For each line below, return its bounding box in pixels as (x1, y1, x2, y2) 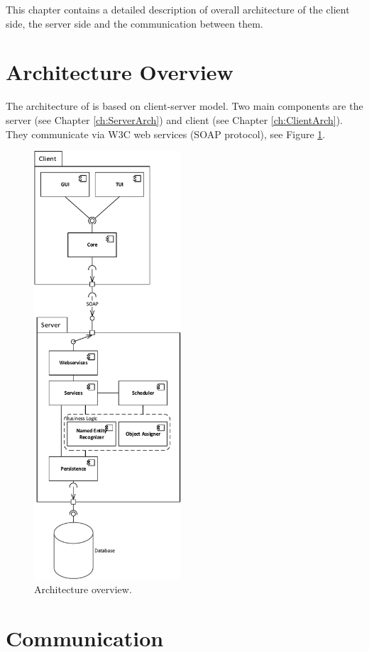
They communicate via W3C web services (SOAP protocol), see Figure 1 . (6, 126, 326, 141)
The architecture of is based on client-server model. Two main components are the (6, 99, 363, 113)
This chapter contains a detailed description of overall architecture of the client (6, 2, 350, 16)
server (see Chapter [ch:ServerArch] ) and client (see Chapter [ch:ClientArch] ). (6, 112, 343, 127)
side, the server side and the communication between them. (6, 16, 263, 30)
